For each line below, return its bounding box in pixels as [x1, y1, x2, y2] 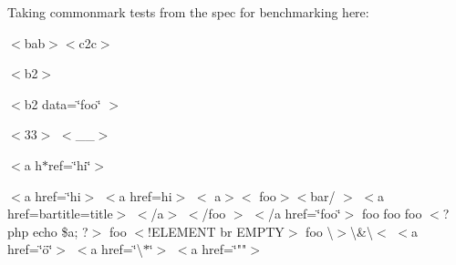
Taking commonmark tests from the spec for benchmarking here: [7, 3, 369, 21]
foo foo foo [362, 204, 422, 223]
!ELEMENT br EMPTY [147, 221, 285, 240]
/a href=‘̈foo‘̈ [267, 204, 341, 223]
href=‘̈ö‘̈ [7, 240, 53, 259]
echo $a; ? [33, 221, 88, 240]
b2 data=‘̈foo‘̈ [24, 94, 101, 113]
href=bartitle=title [7, 204, 113, 223]
